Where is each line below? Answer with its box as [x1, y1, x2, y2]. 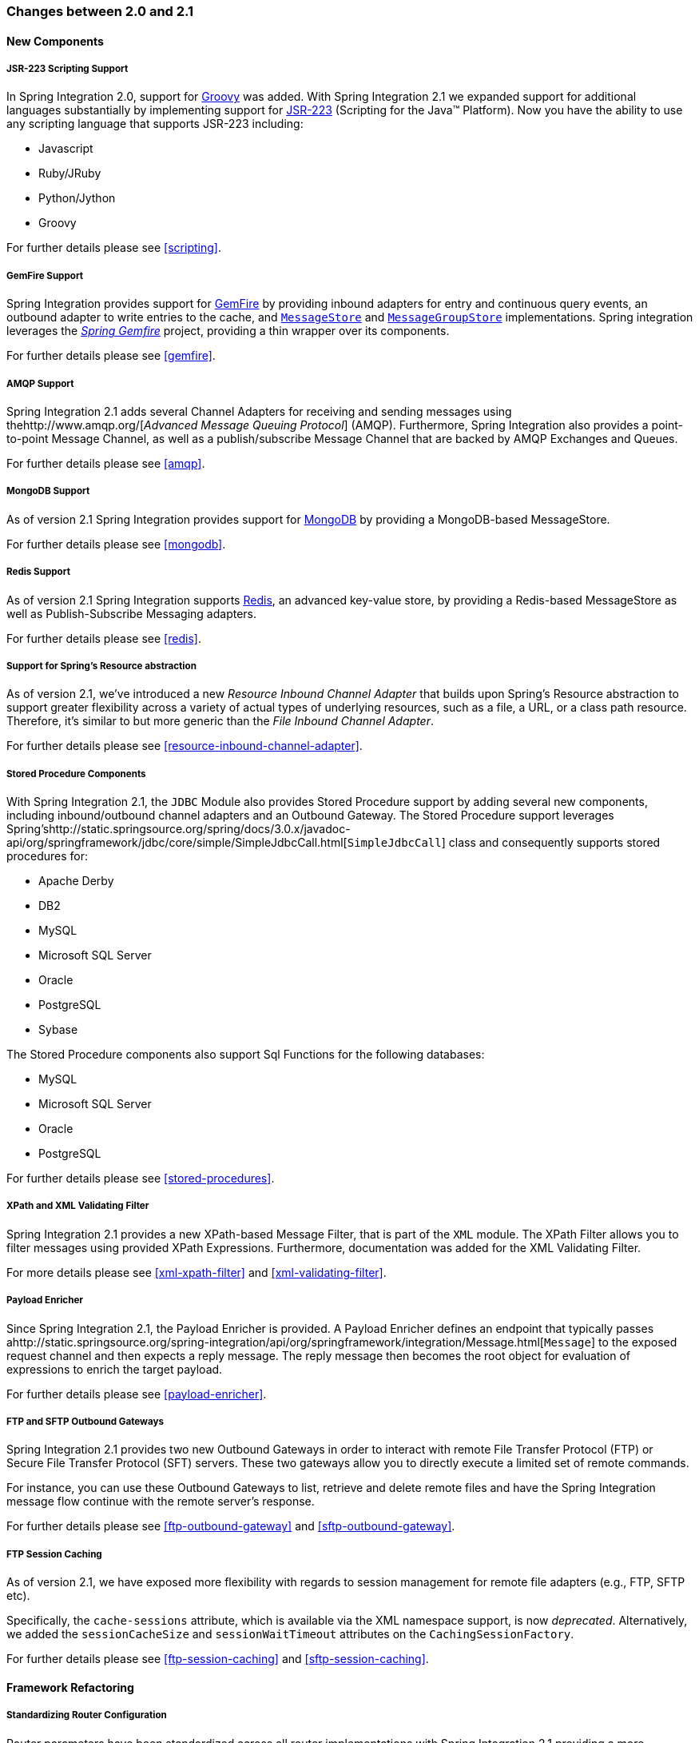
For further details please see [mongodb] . [6, 536, 226, 551]
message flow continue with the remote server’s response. [6, 1494, 315, 1509]
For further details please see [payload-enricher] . [6, 1386, 267, 1401]
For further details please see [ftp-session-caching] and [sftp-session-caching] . [6, 1652, 429, 1666]
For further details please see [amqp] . [6, 456, 205, 470]
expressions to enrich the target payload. [6, 1362, 223, 1376]
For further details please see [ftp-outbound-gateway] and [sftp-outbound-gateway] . [6, 1519, 455, 1534]
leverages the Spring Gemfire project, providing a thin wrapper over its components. [6, 324, 450, 338]
